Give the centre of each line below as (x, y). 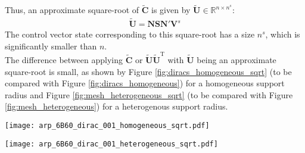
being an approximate (236, 59)
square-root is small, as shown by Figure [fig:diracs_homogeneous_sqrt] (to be (148, 71)
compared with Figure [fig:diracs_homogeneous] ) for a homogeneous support (145, 83)
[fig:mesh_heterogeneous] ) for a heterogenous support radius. (116, 106)
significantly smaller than (51, 46)
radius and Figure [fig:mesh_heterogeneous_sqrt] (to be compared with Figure (149, 94)
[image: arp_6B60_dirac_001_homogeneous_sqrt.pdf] (107, 125)
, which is (283, 34)
